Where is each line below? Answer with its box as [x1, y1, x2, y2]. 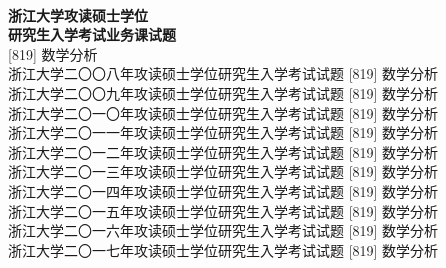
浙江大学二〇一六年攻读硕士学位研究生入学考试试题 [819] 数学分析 [8, 220, 439, 241]
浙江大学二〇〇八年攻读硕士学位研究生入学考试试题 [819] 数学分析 [8, 63, 439, 84]
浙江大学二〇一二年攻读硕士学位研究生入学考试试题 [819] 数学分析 [8, 141, 439, 162]
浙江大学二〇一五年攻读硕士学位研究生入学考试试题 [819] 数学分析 [8, 200, 439, 221]
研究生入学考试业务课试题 [8, 24, 176, 45]
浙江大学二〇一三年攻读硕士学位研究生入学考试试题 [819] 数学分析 [8, 161, 439, 182]
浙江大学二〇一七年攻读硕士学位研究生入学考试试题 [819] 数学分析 [8, 239, 439, 260]
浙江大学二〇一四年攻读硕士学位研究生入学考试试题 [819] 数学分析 [8, 180, 439, 201]
